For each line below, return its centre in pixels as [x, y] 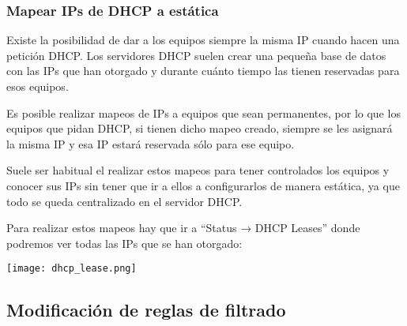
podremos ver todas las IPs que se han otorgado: [124, 243]
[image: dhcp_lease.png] [72, 269]
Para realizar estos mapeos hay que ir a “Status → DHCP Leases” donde [183, 228]
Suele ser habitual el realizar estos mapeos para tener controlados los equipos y [198, 170]
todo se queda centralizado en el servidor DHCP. [124, 201]
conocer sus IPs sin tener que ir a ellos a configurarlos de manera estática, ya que [203, 185]
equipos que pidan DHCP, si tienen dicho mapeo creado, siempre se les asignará [200, 128]
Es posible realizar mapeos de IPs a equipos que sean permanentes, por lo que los [203, 112]
